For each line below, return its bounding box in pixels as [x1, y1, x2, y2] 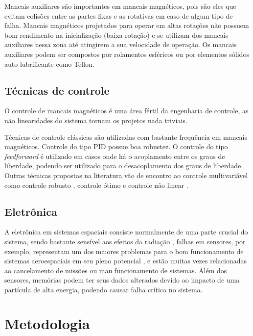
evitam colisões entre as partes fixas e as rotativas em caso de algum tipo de [4, 10, 233, 21]
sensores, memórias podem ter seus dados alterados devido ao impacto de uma [4, 275, 240, 285]
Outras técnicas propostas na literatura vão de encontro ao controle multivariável [4, 170, 248, 180]
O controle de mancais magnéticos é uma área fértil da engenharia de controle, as [4, 105, 249, 116]
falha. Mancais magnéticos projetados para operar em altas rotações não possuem [4, 20, 249, 30]
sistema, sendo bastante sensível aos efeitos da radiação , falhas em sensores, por [4, 236, 246, 246]
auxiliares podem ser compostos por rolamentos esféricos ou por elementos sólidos [4, 49, 249, 59]
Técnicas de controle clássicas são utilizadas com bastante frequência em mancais [4, 131, 248, 142]
